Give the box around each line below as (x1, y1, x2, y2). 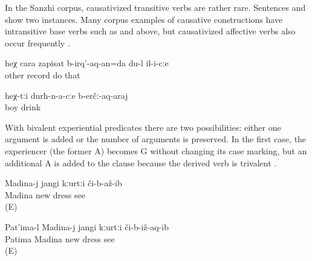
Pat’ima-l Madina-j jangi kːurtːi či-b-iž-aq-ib (5, 220, 169, 233)
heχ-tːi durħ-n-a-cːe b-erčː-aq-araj (5, 89, 128, 101)
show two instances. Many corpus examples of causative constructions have (5, 13, 283, 25)
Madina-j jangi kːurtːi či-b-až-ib (5, 177, 122, 189)
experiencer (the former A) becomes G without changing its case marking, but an (5, 144, 307, 157)
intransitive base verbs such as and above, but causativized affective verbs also (5, 25, 296, 37)
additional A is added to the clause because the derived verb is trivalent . (5, 156, 277, 169)
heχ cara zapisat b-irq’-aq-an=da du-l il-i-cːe (5, 57, 169, 69)
